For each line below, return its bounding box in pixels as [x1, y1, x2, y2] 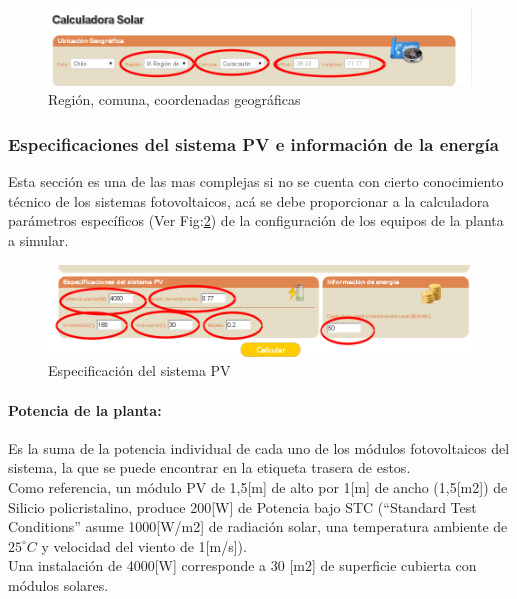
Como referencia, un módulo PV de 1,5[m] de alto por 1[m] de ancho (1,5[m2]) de [8, 477, 508, 498]
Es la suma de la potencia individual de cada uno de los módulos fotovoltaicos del [8, 437, 510, 458]
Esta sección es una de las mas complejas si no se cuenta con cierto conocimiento [8, 171, 504, 192]
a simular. [8, 230, 69, 250]
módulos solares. [8, 575, 109, 596]
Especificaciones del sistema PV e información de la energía [8, 131, 499, 156]
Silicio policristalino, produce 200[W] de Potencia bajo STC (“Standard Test [8, 496, 477, 517]
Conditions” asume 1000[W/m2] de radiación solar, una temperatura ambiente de [8, 516, 508, 537]
